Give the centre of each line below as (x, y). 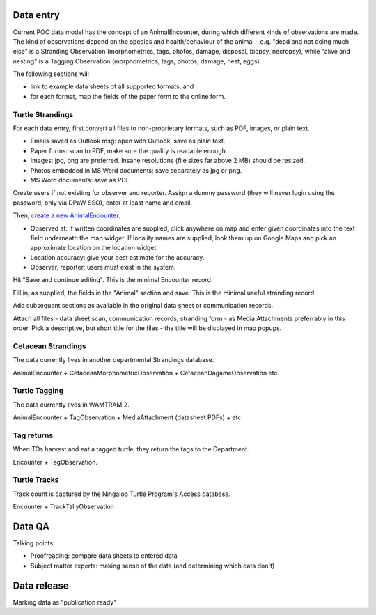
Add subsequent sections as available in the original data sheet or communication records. (143, 306)
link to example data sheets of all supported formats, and (112, 86)
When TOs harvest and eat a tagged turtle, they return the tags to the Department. (131, 449)
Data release (41, 585)
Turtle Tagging (38, 391)
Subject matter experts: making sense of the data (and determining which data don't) (152, 566)
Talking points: (34, 543)
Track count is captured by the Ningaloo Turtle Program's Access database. (122, 494)
